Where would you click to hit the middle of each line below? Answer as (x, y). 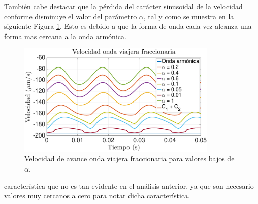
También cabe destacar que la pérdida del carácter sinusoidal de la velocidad (123, 6)
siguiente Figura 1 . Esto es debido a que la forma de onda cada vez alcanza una (128, 26)
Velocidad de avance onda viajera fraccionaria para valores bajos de (130, 159)
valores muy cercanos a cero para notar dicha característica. (97, 196)
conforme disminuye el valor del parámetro (71, 16)
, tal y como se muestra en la (189, 16)
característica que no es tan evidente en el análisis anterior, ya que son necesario (129, 185)
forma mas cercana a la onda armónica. (65, 36)
